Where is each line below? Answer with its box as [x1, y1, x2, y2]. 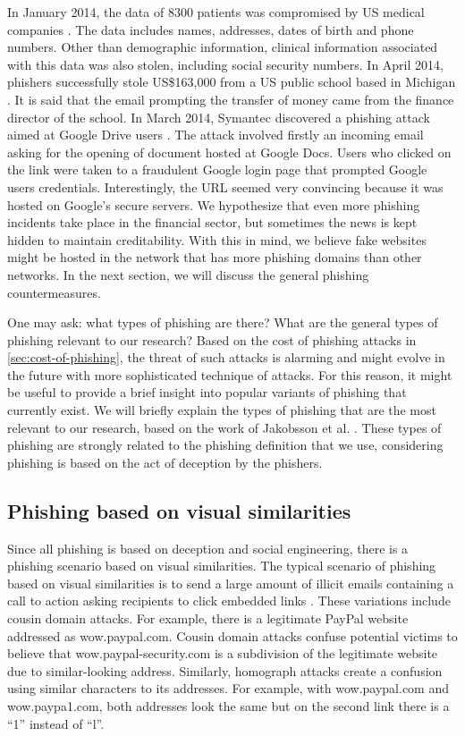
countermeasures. [7, 283, 101, 301]
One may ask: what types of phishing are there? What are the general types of [7, 313, 438, 332]
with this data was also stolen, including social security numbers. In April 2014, [7, 55, 444, 73]
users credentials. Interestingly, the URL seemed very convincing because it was [7, 177, 444, 196]
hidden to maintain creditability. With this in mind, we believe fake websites [7, 230, 427, 249]
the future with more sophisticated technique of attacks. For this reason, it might [7, 365, 452, 384]
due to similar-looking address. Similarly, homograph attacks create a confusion [7, 661, 443, 680]
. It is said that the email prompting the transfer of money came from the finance [7, 89, 454, 108]
